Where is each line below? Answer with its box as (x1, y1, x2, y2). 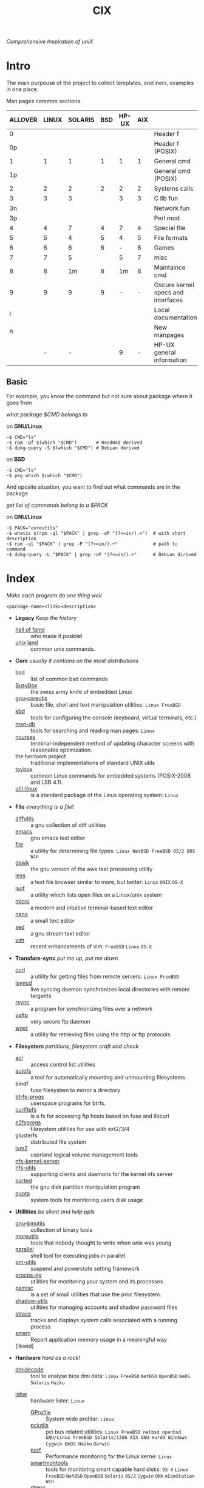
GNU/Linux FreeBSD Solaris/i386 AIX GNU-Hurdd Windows (45, 1434, 188, 1441)
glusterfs (15, 1132, 38, 1139)
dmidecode (15, 1365, 44, 1373)
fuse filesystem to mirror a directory (30, 1086, 121, 1093)
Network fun (154, 204, 190, 212)
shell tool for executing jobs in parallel (30, 1252, 126, 1259)
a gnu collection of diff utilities (30, 821, 106, 829)
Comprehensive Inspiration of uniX (6, 38, 93, 46)
